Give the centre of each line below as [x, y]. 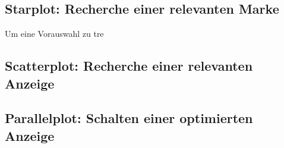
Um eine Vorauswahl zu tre [54, 34]
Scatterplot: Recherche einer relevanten [129, 66]
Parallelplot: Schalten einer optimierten [129, 118]
